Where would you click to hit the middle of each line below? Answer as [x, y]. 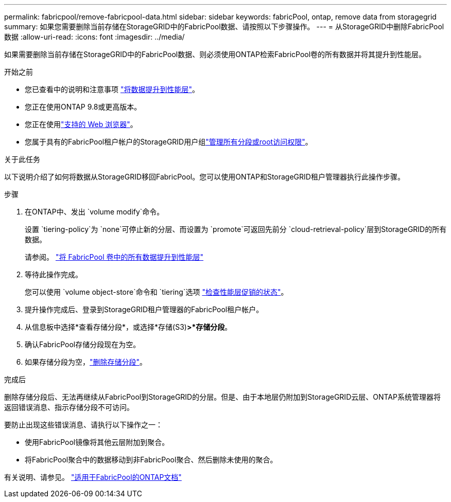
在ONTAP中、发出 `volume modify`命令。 [94, 212]
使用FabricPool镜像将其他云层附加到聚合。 [97, 442]
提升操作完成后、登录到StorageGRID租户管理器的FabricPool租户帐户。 [144, 309]
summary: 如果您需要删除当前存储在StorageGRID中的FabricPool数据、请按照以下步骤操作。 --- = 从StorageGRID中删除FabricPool [224, 26]
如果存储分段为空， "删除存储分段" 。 [86, 362]
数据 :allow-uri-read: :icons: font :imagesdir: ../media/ [94, 37]
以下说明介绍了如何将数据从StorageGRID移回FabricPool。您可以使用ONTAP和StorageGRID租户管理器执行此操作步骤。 [204, 177]
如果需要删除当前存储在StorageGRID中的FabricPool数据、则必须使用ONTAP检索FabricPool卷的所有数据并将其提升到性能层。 [215, 54]
